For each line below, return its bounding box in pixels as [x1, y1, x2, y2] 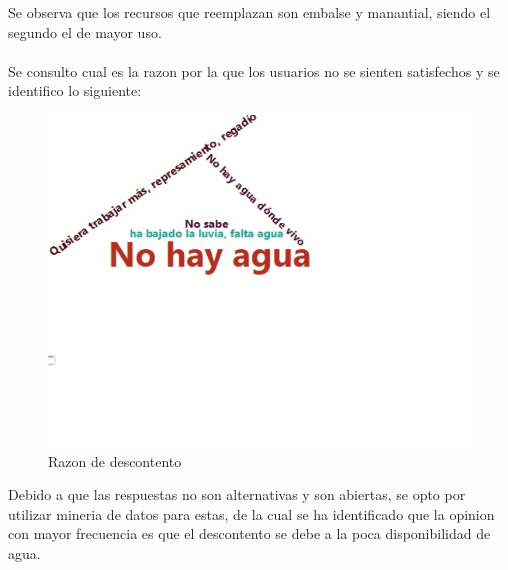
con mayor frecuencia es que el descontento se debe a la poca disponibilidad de [8, 523, 491, 544]
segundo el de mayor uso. [8, 21, 162, 42]
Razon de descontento [48, 450, 182, 471]
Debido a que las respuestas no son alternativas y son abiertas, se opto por [8, 484, 466, 505]
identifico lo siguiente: [8, 80, 142, 101]
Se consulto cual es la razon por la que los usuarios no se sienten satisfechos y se [8, 60, 500, 81]
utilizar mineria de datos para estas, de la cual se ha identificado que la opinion [8, 503, 495, 524]
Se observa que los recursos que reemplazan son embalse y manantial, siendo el [8, 2, 491, 22]
